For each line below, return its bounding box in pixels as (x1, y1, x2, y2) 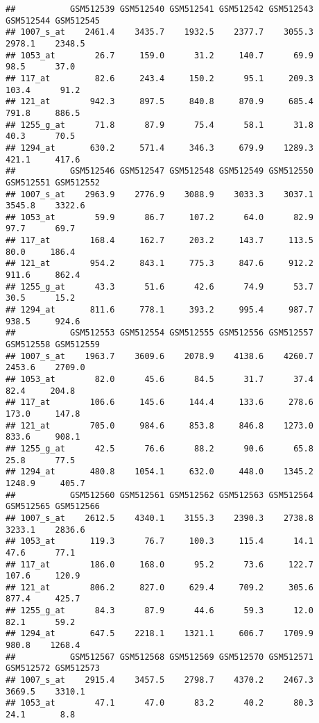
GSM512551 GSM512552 (6, 177, 101, 188)
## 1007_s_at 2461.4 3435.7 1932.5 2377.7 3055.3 (6, 27, 313, 38)
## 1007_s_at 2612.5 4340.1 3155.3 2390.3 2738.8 (6, 513, 313, 523)
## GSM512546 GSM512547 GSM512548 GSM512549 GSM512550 (6, 166, 313, 176)
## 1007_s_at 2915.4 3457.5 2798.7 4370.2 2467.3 (6, 675, 313, 685)
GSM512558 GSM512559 (6, 340, 101, 350)
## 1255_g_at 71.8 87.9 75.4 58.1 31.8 (6, 119, 313, 130)
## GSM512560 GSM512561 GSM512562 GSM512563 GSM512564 (6, 490, 313, 500)
